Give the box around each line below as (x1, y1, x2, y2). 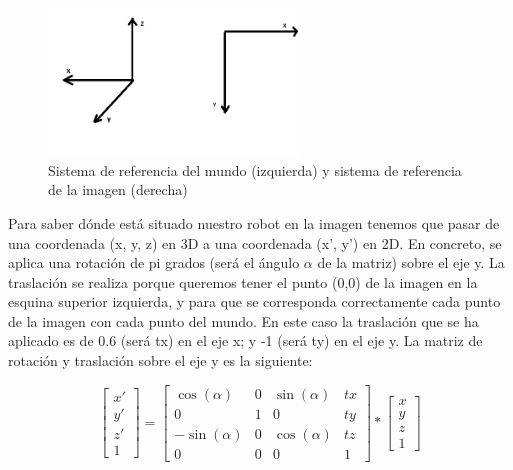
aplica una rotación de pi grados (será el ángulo (8, 252, 300, 273)
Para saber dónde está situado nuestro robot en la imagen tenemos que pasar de (8, 212, 500, 233)
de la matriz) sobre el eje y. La (317, 252, 505, 273)
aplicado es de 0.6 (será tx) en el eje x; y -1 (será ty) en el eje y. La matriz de (8, 330, 483, 351)
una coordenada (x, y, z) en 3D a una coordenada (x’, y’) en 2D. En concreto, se (8, 232, 502, 253)
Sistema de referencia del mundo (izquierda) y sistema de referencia (48, 159, 462, 180)
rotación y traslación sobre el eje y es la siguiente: (8, 350, 313, 371)
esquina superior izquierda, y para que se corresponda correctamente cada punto (8, 291, 501, 312)
